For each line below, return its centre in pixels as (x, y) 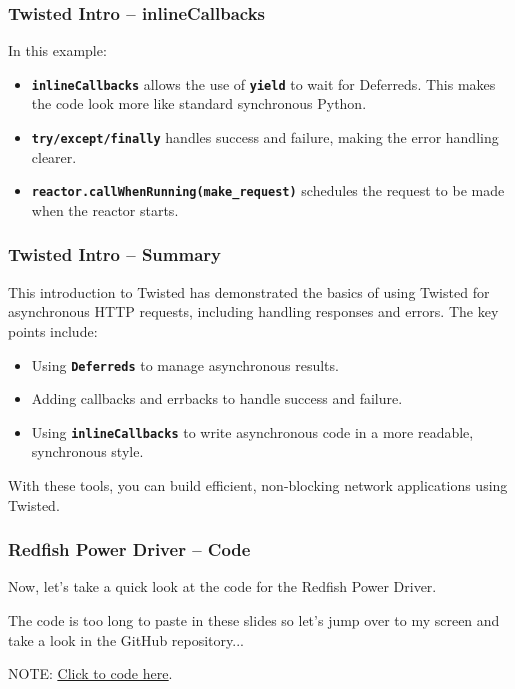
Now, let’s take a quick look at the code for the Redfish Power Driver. (222, 586)
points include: (53, 330)
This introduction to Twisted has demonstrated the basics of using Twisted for (249, 291)
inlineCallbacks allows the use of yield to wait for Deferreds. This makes (263, 83)
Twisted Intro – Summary (114, 254)
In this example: (57, 50)
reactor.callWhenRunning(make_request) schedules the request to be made (268, 190)
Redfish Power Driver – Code (129, 549)
